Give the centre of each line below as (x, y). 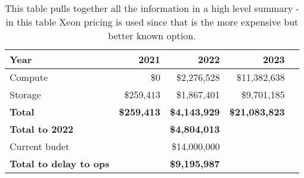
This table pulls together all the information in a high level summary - (152, 8)
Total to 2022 (42, 129)
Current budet (40, 146)
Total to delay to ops (60, 163)
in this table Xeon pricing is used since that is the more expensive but (152, 22)
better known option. (152, 35)
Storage (25, 94)
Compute (29, 77)
